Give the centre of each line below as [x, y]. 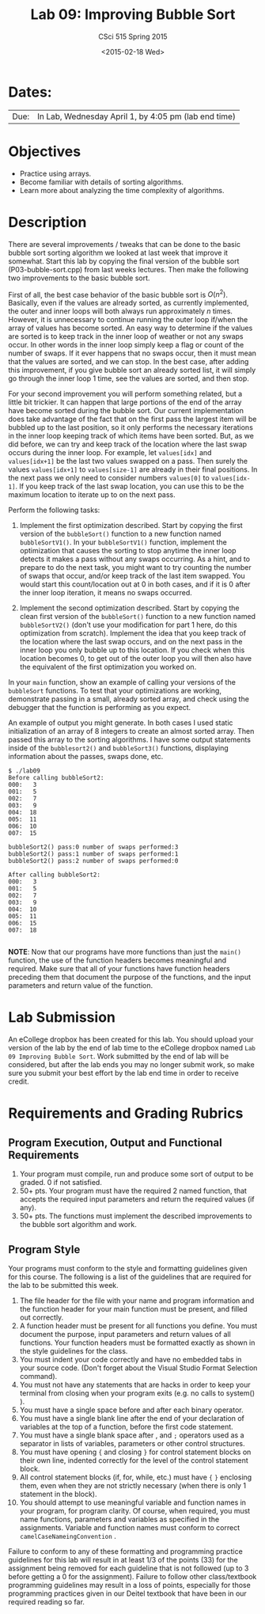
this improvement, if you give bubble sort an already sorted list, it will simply [132, 370]
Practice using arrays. [55, 173]
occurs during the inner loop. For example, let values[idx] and [110, 453]
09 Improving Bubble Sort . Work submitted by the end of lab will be [119, 1056]
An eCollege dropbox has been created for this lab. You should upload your [131, 1039]
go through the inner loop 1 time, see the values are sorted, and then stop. [129, 378]
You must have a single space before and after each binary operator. [131, 1410]
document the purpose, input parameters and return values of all [125, 1334]
